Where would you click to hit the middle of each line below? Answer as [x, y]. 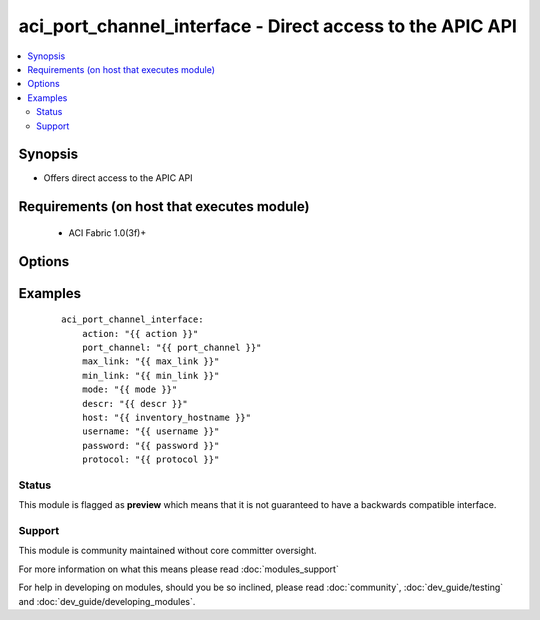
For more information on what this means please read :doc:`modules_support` [178, 569]
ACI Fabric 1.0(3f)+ [107, 232]
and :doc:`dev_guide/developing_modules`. [107, 601]
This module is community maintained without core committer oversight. [167, 551]
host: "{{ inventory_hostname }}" [166, 417]
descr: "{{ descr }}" [135, 403]
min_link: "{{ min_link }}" [150, 375]
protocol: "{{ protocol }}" [150, 459]
